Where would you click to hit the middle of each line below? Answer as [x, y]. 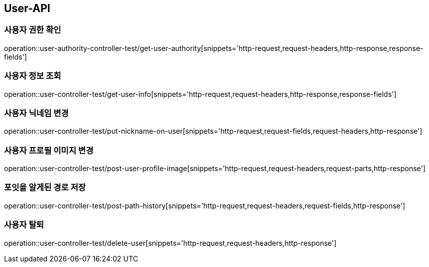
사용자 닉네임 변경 [37, 113]
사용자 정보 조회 [33, 76]
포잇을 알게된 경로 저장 [45, 188]
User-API [27, 8]
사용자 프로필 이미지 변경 [49, 150]
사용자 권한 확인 [33, 30]
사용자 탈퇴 [24, 225]
